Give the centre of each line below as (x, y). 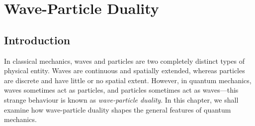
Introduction (37, 40)
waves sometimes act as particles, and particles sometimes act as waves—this (121, 90)
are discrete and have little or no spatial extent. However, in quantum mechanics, (128, 80)
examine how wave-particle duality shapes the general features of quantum (118, 109)
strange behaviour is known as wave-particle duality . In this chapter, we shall (121, 99)
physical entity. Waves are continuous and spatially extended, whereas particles (125, 70)
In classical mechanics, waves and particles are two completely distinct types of (124, 61)
